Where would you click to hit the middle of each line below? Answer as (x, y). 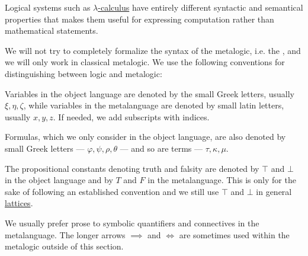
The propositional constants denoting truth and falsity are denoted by (132, 168)
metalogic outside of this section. (64, 246)
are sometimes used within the (234, 234)
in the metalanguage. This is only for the (222, 180)
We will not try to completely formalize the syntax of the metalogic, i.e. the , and (153, 50)
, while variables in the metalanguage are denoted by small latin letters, (154, 105)
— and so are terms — (161, 148)
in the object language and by (59, 180)
